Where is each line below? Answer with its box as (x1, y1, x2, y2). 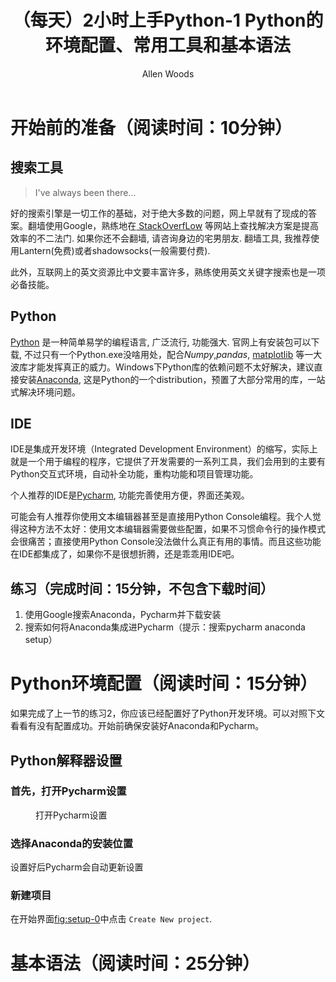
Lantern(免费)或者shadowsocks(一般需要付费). (18, 244, 211, 256)
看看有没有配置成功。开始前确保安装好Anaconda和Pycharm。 (10, 720, 265, 732)
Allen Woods (141, 67, 195, 80)
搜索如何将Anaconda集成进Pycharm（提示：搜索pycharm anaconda (24, 621, 306, 633)
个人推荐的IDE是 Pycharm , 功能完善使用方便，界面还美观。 (10, 489, 250, 501)
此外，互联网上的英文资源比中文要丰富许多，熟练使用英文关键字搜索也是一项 (10, 266, 326, 278)
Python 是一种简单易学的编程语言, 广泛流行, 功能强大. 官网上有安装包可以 (10, 336, 312, 348)
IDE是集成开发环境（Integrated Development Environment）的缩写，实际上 (10, 443, 318, 455)
